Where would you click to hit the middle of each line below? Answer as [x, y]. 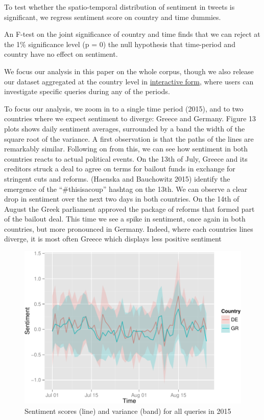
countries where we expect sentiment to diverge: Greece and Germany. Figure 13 [130, 118]
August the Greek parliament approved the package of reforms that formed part [129, 208]
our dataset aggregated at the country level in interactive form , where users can [129, 81]
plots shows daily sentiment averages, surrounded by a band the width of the [125, 128]
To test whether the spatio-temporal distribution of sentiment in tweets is [119, 7]
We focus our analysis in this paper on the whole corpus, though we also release [129, 71]
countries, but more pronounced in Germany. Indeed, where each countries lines [129, 228]
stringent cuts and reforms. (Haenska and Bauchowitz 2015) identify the [117, 178]
